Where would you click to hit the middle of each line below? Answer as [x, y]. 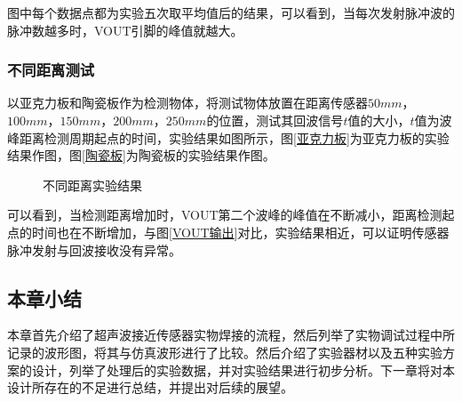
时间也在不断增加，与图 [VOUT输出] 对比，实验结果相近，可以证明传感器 [240, 232]
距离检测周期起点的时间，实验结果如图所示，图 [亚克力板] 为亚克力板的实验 [234, 137]
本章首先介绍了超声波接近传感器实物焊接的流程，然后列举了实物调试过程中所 [231, 335]
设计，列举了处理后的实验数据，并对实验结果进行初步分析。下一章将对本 [243, 370]
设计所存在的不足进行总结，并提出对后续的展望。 [150, 387]
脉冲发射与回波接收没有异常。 [94, 249]
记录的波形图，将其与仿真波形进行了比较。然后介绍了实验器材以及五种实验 [225, 352]
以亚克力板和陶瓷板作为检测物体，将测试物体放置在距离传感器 [187, 103]
